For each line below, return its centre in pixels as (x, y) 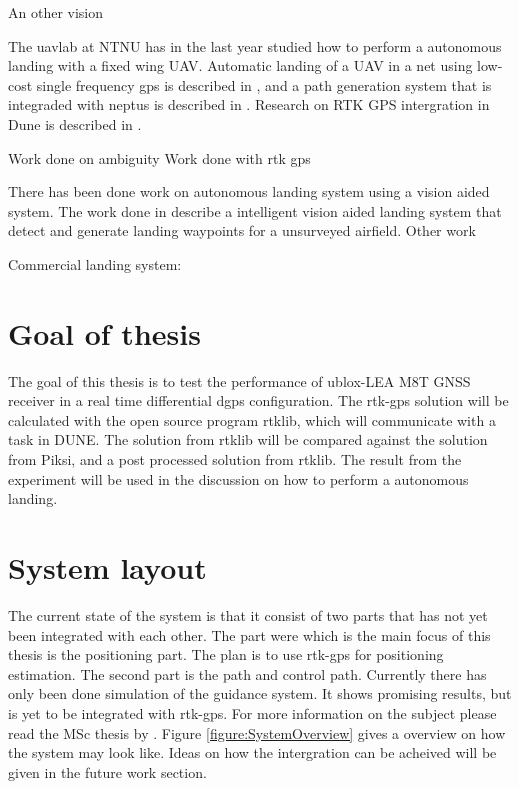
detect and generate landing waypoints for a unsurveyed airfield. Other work (242, 230)
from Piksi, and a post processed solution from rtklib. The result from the (235, 459)
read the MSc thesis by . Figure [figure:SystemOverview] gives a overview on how (257, 732)
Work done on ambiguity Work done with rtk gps (159, 157)
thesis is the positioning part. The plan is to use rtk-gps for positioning (226, 654)
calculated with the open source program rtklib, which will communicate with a (252, 419)
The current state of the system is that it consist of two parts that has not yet (248, 614)
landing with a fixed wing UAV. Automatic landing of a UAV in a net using (240, 65)
